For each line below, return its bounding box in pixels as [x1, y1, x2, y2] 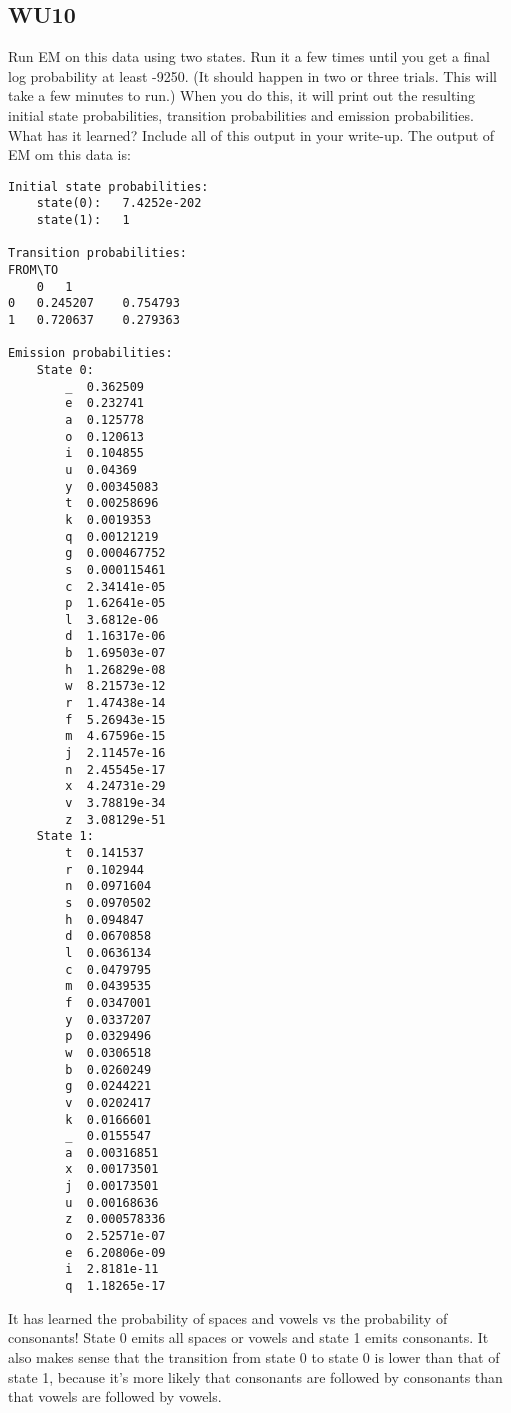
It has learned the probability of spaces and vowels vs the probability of [8, 1307, 448, 1328]
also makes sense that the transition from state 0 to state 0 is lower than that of [8, 1346, 500, 1367]
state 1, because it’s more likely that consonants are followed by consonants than [8, 1366, 503, 1387]
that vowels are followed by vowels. [8, 1386, 222, 1407]
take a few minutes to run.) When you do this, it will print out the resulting [8, 85, 476, 106]
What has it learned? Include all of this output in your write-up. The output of [8, 124, 495, 145]
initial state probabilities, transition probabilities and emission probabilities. [8, 104, 474, 125]
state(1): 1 [36, 213, 130, 228]
